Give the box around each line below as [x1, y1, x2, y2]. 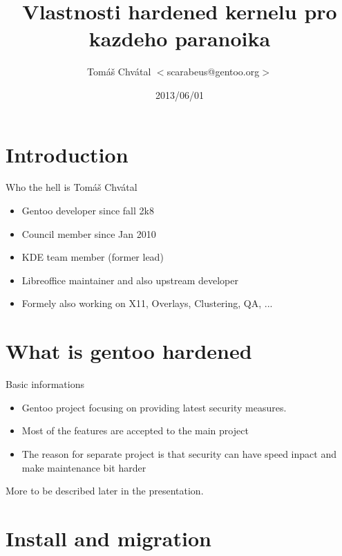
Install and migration [6, 523, 211, 552]
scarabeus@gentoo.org [167, 64, 260, 79]
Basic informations [6, 377, 84, 391]
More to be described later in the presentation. [6, 483, 204, 498]
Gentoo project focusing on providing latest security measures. [21, 400, 287, 414]
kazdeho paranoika [88, 24, 271, 53]
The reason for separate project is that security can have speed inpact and [21, 446, 336, 461]
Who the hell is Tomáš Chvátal [6, 180, 137, 194]
